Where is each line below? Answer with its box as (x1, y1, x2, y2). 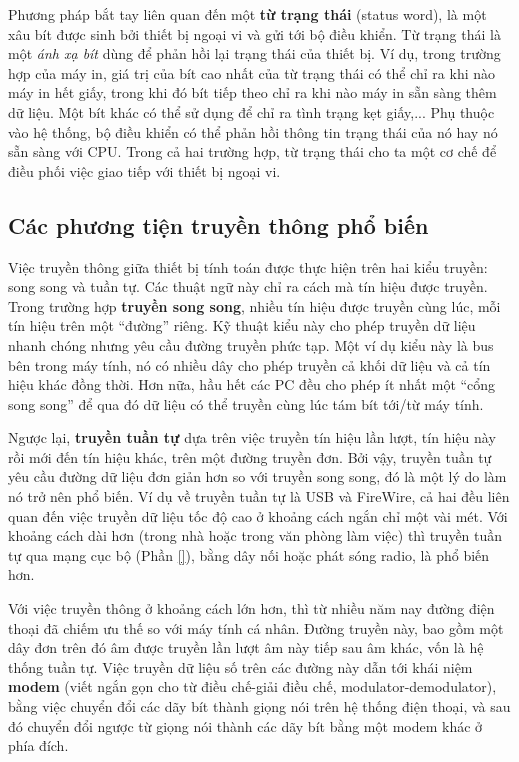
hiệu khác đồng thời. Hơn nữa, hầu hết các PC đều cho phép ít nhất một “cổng (8, 374, 496, 395)
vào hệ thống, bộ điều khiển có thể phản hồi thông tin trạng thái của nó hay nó (8, 121, 498, 142)
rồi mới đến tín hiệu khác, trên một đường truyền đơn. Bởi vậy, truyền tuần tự (8, 446, 492, 467)
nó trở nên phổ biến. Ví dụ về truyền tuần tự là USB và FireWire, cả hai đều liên (8, 486, 510, 507)
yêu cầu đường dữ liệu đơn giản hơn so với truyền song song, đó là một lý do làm (8, 466, 507, 487)
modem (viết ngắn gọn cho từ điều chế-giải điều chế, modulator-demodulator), (8, 676, 497, 697)
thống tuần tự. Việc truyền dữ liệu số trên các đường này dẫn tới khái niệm (8, 656, 473, 677)
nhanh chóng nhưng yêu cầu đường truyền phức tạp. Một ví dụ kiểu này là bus (8, 334, 494, 355)
